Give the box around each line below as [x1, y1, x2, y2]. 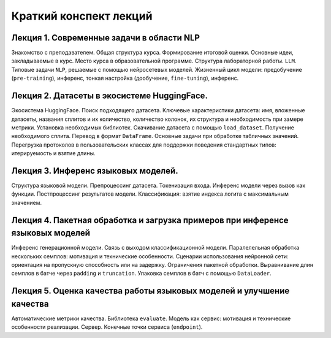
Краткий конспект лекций [11, 9, 153, 23]
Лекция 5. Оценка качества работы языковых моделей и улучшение [11, 286, 290, 296]
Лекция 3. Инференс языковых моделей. [11, 166, 178, 176]
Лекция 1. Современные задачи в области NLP [11, 33, 200, 43]
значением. [11, 199, 42, 206]
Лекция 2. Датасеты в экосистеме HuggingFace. [11, 91, 208, 101]
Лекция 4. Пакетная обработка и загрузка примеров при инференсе [11, 215, 289, 225]
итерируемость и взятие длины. [11, 150, 96, 157]
